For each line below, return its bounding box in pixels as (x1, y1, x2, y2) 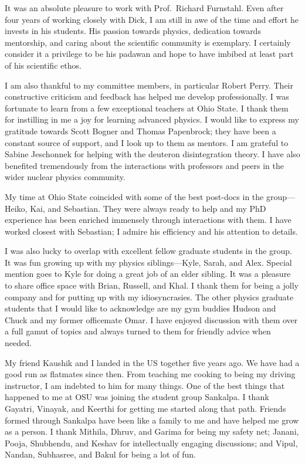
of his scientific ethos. (5, 59, 82, 71)
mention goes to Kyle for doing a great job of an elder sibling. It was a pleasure (5, 267, 291, 280)
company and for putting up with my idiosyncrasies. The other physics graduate (5, 290, 294, 303)
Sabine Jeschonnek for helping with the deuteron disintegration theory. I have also (5, 148, 300, 160)
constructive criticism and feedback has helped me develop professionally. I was (5, 90, 289, 103)
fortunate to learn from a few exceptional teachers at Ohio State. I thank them (5, 101, 289, 114)
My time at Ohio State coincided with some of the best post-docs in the (5, 190, 264, 202)
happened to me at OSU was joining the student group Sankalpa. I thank (5, 391, 269, 403)
